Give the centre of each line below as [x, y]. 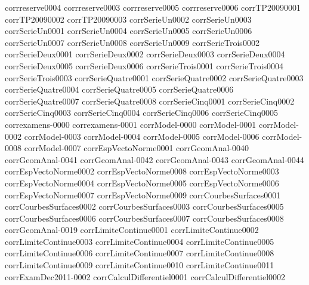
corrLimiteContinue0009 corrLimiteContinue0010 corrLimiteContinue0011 [140, 265]
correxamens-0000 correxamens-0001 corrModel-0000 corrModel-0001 [131, 124]
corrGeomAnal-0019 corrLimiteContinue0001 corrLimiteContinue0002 [132, 230]
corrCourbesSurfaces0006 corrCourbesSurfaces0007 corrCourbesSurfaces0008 [144, 218]
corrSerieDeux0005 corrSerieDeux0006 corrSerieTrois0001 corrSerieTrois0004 [144, 65]
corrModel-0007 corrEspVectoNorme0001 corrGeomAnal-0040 [137, 148]
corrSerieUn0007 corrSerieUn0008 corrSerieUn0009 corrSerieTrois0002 [132, 42]
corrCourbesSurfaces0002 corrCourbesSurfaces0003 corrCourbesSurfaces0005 [144, 206]
